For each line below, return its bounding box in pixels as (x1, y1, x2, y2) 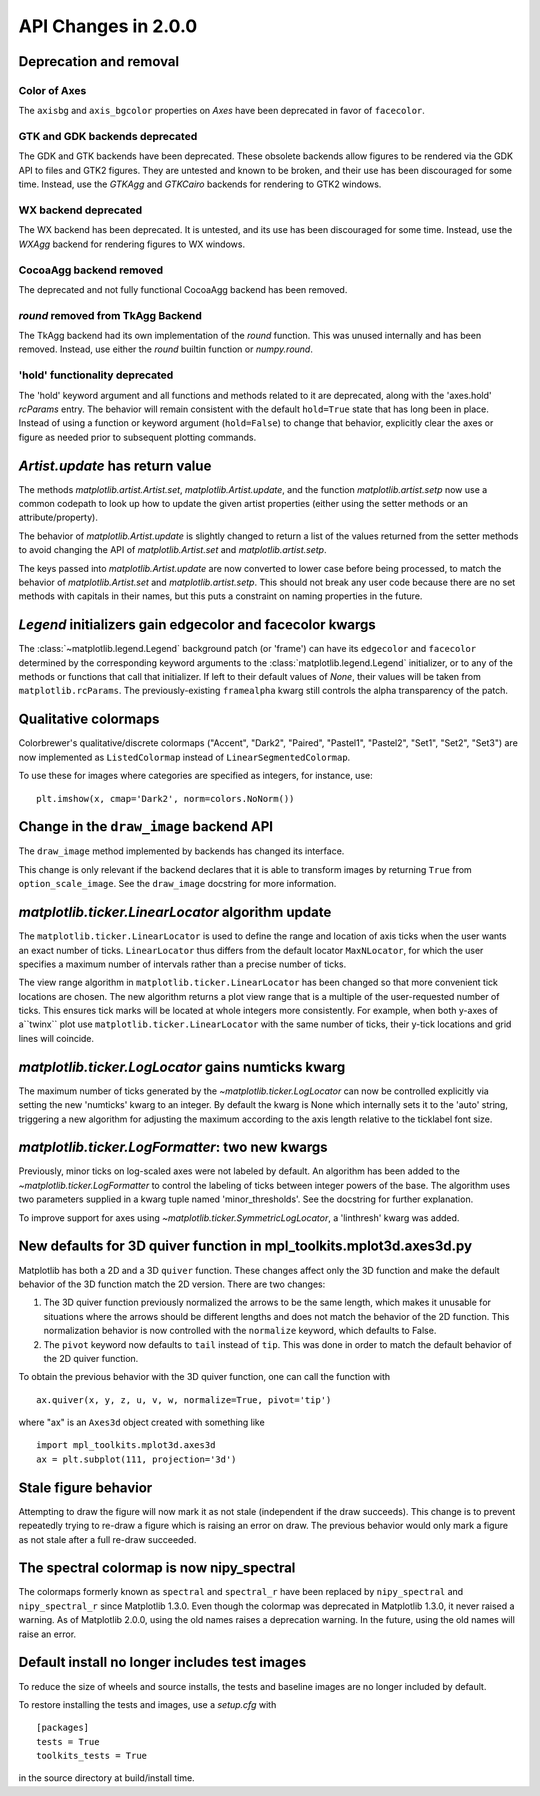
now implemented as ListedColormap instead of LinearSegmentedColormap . (18, 751, 351, 763)
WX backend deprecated (18, 203, 143, 217)
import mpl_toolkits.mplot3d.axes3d (36, 1440, 216, 1451)
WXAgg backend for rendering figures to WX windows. (18, 238, 245, 250)
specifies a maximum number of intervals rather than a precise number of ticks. (18, 958, 347, 970)
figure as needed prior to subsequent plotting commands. (18, 431, 257, 443)
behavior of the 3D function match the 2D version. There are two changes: (18, 1278, 326, 1290)
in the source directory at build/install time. (18, 1772, 195, 1784)
